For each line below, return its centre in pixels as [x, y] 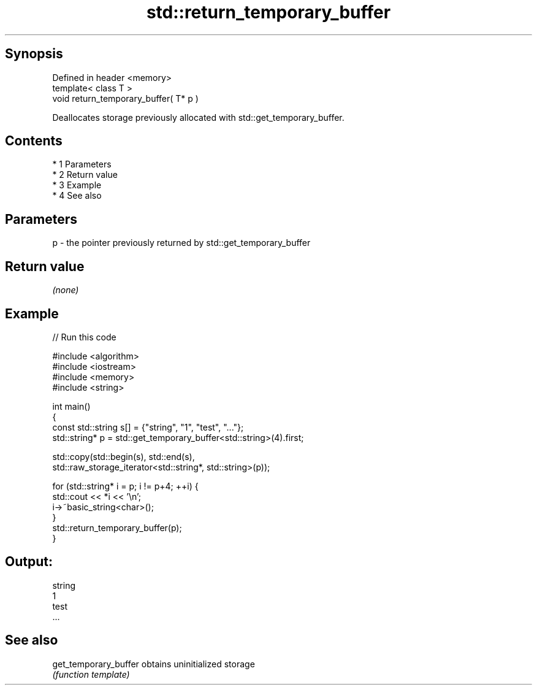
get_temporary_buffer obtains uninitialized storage [154, 664]
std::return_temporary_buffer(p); [117, 527]
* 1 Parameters [82, 164]
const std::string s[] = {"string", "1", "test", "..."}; [148, 427]
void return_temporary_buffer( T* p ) [125, 98]
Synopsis [34, 54]
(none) [66, 290]
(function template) [91, 674]
